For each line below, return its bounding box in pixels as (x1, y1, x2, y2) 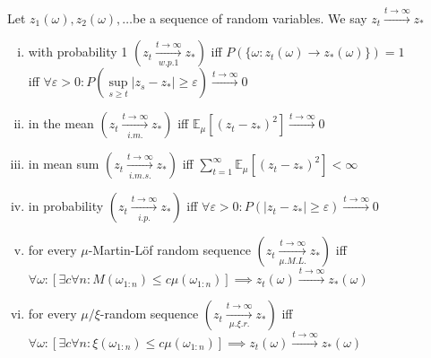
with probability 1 (28, 42, 128, 61)
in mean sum (28, 154, 99, 173)
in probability (28, 196, 104, 215)
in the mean (28, 114, 94, 133)
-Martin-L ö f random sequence (88, 240, 251, 259)
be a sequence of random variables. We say (133, 8, 367, 27)
